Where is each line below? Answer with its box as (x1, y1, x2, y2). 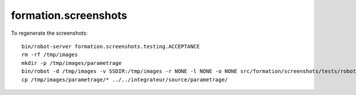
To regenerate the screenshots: (11, 30, 88, 37)
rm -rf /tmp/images (21, 51, 78, 58)
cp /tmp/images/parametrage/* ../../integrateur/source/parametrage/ (21, 76, 228, 83)
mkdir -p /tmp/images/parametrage (21, 60, 122, 66)
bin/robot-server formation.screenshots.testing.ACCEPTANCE (21, 43, 200, 50)
